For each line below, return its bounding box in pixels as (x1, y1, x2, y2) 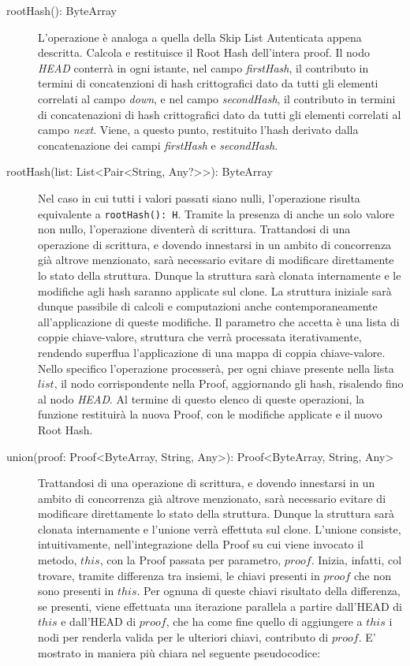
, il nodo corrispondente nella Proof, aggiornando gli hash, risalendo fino (54, 375, 404, 392)
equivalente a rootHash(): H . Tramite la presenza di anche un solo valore (38, 205, 394, 221)
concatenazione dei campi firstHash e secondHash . (38, 136, 278, 153)
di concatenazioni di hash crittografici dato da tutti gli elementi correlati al (38, 106, 401, 122)
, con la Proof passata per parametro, (99, 552, 281, 568)
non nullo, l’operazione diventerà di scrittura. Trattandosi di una (38, 221, 351, 237)
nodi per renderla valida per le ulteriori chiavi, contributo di (38, 629, 329, 646)
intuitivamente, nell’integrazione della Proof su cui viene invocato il (38, 536, 363, 553)
